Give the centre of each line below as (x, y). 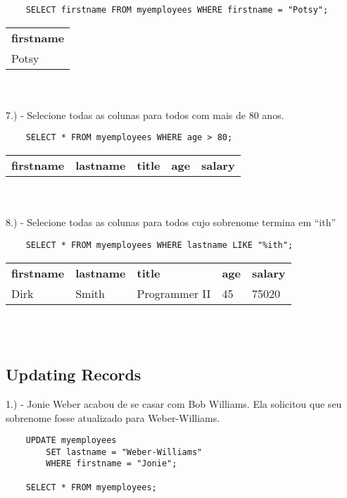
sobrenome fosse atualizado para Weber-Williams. (113, 417)
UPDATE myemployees (71, 441)
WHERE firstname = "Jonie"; (112, 464)
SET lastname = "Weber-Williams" (124, 452)
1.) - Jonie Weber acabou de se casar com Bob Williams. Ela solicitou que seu (174, 403)
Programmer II (174, 293)
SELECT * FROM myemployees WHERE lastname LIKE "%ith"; (159, 245)
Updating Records (74, 374)
